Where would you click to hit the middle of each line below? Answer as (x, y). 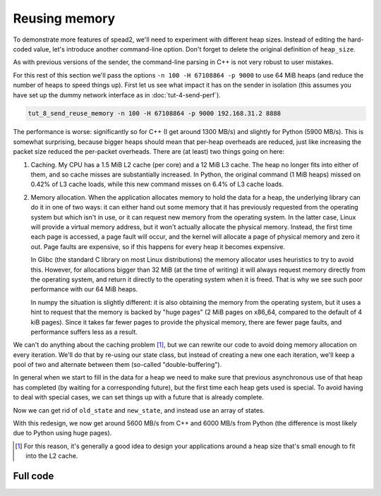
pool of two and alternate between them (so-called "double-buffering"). (117, 365)
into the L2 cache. (52, 456)
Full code (34, 476)
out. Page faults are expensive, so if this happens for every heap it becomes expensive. (158, 246)
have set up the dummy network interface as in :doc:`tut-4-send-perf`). (117, 95)
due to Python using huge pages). (62, 433)
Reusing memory (64, 18)
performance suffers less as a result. (84, 332)
